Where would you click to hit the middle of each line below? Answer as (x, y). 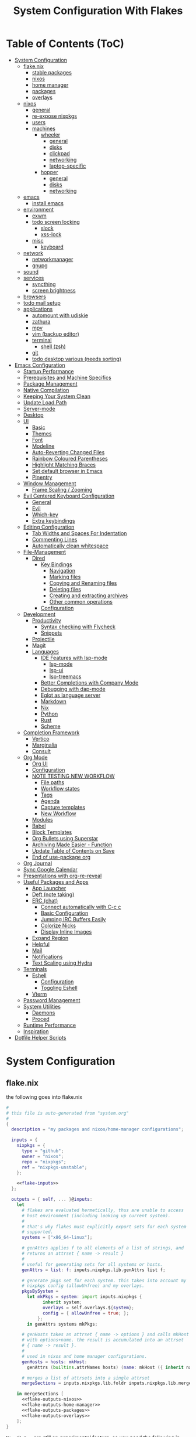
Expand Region (50, 938)
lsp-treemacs (65, 676)
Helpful (41, 944)
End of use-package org (61, 857)
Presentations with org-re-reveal (62, 876)
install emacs (48, 203)
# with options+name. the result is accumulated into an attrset (102, 1340)
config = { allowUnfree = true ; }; (86, 1313)
